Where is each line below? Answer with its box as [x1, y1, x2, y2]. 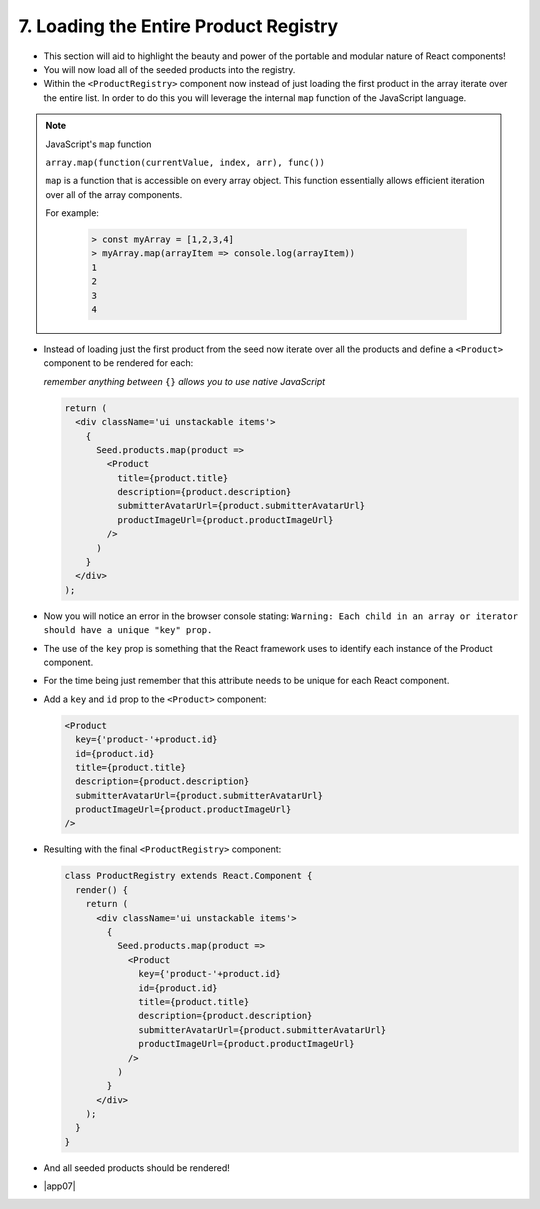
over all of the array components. [45, 188, 183, 200]
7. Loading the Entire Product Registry [18, 15, 339, 37]
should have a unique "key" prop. [43, 625, 213, 636]
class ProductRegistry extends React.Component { [64, 870, 313, 882]
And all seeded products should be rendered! [43, 1161, 230, 1174]
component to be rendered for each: [43, 357, 194, 369]
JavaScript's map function [45, 138, 152, 150]
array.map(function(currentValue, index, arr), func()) [45, 156, 325, 168]
